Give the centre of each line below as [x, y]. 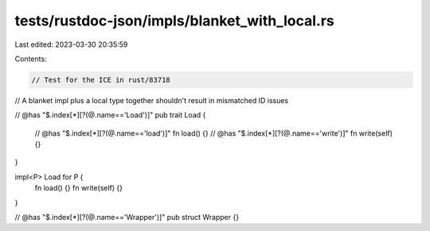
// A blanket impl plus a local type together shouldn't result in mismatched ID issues [152, 100]
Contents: [31, 59]
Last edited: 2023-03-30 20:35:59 [71, 44]
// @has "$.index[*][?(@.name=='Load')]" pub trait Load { [110, 115]
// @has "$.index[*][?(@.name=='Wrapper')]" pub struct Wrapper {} [127, 218]
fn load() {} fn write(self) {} [79, 188]
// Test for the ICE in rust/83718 [101, 80]
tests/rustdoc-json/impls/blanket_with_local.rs [174, 21]
